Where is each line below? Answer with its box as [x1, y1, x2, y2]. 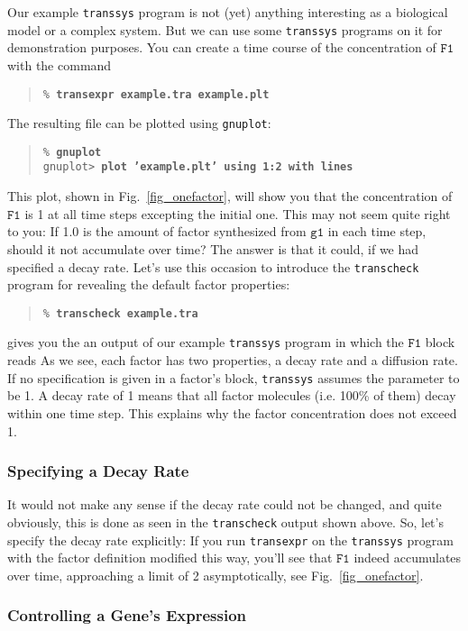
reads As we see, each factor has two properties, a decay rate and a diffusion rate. [7, 351, 458, 370]
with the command [7, 55, 112, 74]
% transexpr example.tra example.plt [42, 87, 270, 101]
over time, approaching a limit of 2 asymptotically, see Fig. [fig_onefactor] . [7, 565, 424, 584]
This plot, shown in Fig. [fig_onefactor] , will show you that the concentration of [7, 187, 453, 206]
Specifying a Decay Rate [7, 460, 189, 482]
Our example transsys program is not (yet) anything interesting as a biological [7, 3, 448, 21]
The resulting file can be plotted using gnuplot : [7, 114, 271, 133]
